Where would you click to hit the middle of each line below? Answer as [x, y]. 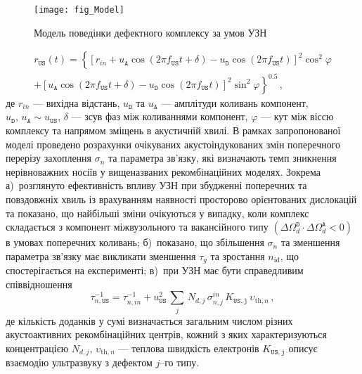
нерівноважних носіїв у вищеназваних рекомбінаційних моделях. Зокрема [163, 171]
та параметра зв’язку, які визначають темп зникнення [222, 158]
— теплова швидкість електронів [189, 348]
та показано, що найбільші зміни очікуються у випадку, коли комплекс [157, 213]
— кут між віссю [297, 116]
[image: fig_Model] [79, 10]
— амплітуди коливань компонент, [235, 102]
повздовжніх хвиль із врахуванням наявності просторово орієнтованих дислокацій [181, 199]
